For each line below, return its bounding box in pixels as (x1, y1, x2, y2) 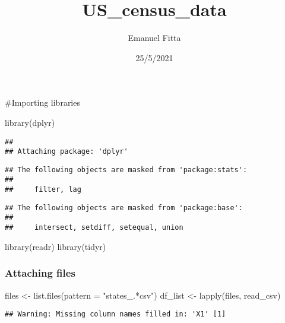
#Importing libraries (5, 96, 80, 109)
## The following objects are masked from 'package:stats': (5, 165, 248, 174)
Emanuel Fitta (128, 31, 181, 44)
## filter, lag (5, 185, 81, 194)
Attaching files (5, 265, 75, 280)
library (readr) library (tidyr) (5, 240, 106, 252)
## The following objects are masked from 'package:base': (5, 203, 243, 212)
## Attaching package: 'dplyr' (5, 147, 128, 156)
